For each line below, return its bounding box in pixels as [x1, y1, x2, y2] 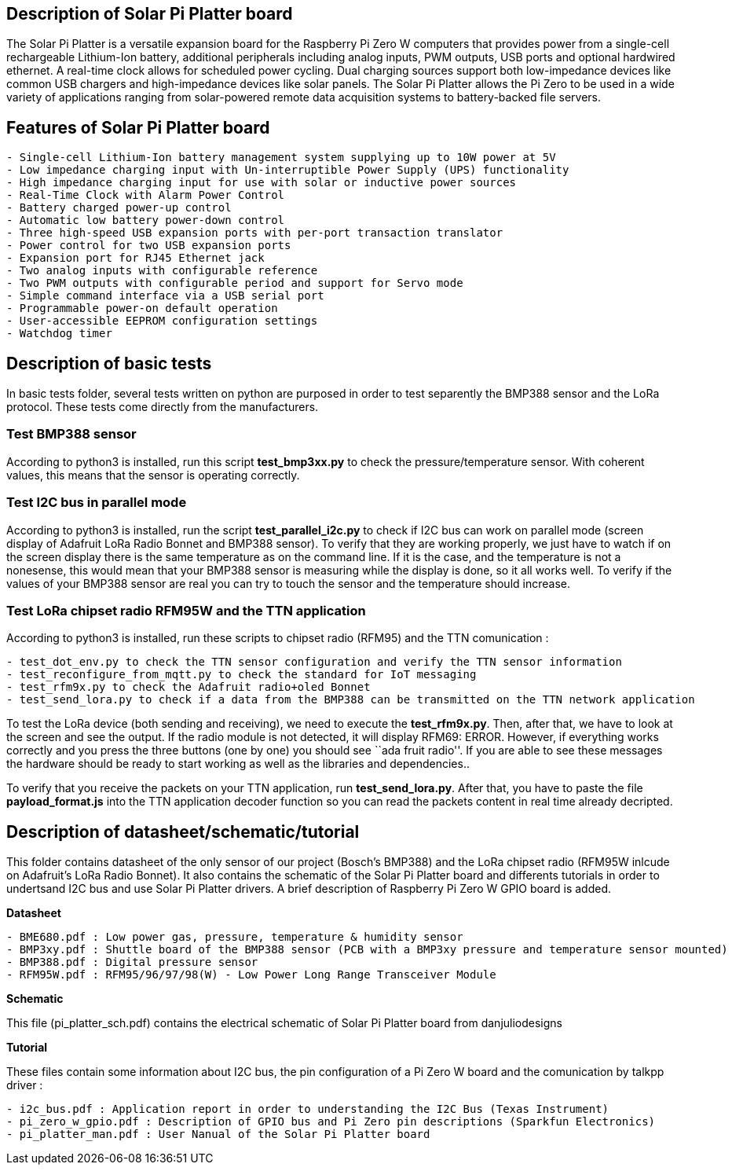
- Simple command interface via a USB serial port [6, 289, 324, 303]
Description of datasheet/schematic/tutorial [6, 821, 360, 842]
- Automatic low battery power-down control [6, 214, 285, 227]
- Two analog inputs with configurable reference [6, 264, 318, 277]
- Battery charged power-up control [6, 201, 232, 215]
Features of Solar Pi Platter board [6, 117, 270, 138]
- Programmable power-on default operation [6, 302, 278, 315]
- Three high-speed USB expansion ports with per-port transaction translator [6, 226, 503, 240]
